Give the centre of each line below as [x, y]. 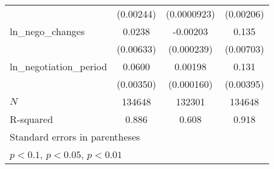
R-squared [32, 119]
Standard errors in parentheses [75, 137]
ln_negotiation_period [59, 66]
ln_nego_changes [47, 31]
